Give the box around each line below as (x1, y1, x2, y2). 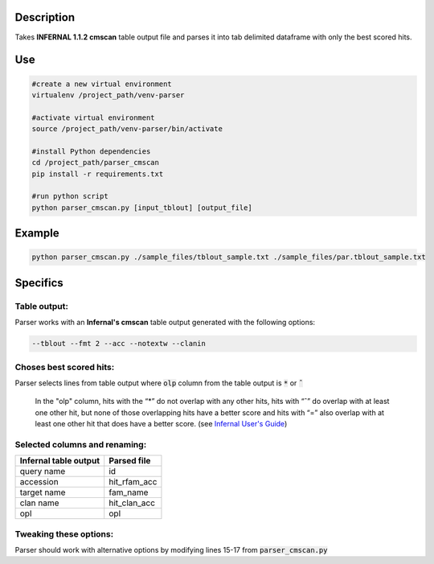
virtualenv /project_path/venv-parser (31, 90, 185, 100)
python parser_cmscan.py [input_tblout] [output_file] (31, 203, 252, 212)
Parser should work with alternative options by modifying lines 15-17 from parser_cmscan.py (14, 545, 328, 554)
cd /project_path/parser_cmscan (31, 158, 160, 167)
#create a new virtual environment (31, 79, 172, 89)
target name (19, 487, 66, 498)
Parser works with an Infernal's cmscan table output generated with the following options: (14, 318, 316, 327)
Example (14, 226, 59, 241)
